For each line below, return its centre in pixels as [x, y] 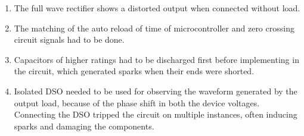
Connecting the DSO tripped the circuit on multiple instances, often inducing [156, 114]
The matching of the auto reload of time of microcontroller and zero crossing [154, 28]
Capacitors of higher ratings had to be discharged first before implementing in [156, 59]
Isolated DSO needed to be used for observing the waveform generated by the [156, 91]
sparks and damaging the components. [84, 126]
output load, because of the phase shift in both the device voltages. [137, 102]
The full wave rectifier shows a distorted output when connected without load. [157, 8]
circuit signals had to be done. [69, 39]
